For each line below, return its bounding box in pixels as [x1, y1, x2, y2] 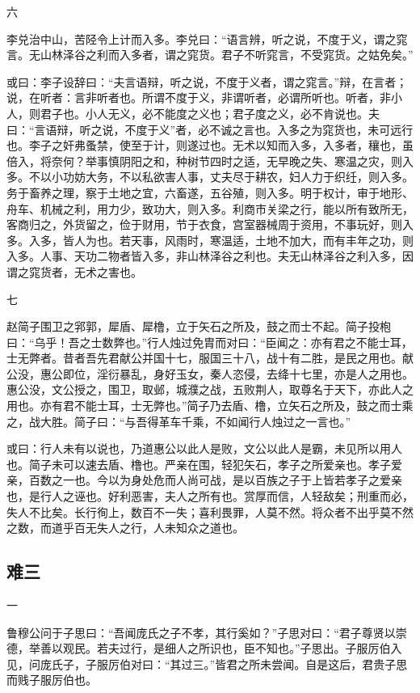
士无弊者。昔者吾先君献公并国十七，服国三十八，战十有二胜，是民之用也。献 [6, 349, 414, 366]
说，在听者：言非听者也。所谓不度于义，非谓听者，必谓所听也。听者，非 [6, 89, 391, 106]
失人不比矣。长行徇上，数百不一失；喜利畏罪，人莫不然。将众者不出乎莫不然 [6, 503, 414, 520]
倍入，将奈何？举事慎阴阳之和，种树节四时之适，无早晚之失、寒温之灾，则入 [6, 152, 414, 169]
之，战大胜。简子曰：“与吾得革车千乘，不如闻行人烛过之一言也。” [6, 412, 351, 429]
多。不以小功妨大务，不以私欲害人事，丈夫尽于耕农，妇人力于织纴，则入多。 [6, 168, 414, 185]
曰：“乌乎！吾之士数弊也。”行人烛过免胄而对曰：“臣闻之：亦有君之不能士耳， [6, 333, 413, 350]
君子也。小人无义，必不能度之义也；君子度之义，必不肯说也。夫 [40, 104, 380, 121]
